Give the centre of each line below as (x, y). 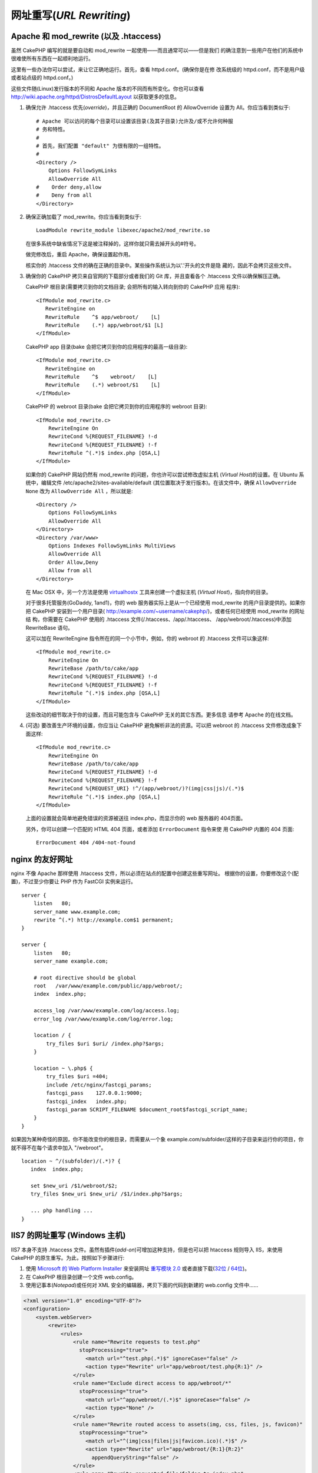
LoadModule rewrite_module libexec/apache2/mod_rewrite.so (123, 230)
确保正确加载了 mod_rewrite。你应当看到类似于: (83, 217)
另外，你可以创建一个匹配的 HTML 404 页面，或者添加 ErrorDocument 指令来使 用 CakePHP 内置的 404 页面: (160, 829)
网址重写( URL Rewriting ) (71, 15)
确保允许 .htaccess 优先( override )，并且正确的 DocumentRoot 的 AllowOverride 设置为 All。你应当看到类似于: (158, 108)
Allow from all (70, 571)
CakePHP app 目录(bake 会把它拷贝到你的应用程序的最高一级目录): (107, 346)
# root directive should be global (85, 977)
